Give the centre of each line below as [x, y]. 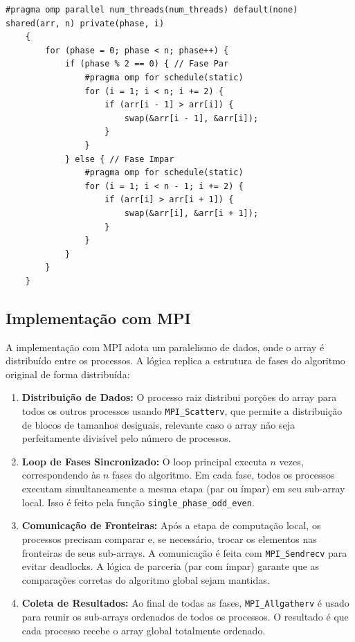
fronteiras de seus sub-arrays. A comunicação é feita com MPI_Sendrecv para [184, 552]
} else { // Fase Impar [119, 159]
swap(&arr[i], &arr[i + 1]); [191, 213]
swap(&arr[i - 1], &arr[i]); [191, 118]
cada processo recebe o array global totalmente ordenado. [144, 630]
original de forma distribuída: [68, 374]
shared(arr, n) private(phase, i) [85, 23]
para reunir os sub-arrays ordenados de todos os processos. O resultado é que [185, 617]
